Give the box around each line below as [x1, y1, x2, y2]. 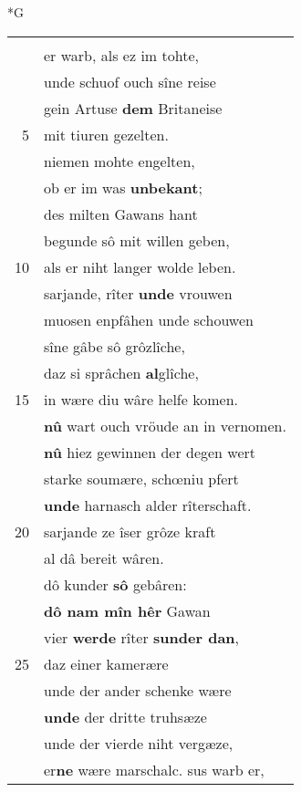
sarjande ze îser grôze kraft [44, 520, 216, 542]
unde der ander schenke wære [44, 679, 232, 701]
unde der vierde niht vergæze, [44, 732, 234, 754]
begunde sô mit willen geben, [44, 229, 230, 251]
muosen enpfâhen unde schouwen [44, 308, 254, 330]
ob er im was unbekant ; [44, 176, 202, 198]
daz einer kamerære [44, 652, 169, 674]
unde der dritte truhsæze [44, 705, 207, 727]
